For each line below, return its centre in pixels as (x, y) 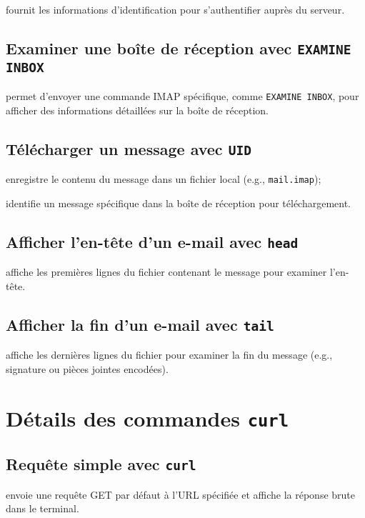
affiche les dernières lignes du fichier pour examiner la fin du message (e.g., (169, 355)
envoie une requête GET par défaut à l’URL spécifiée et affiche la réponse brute (181, 494)
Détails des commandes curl (147, 418)
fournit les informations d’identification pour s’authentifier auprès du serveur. (175, 9)
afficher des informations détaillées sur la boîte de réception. (137, 110)
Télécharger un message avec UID (129, 148)
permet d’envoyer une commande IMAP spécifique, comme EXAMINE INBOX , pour (182, 96)
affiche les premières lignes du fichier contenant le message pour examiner (166, 272)
